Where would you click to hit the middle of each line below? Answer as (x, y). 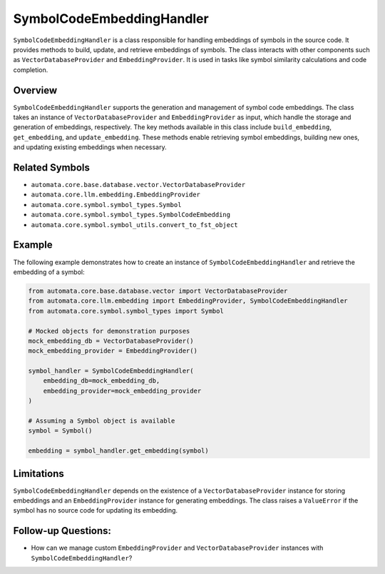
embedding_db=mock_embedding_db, (102, 381)
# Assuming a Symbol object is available (102, 421)
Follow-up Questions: (62, 531)
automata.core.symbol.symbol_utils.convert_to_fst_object (134, 225)
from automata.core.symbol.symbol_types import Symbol (126, 311)
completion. (31, 70)
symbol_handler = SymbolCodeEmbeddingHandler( (111, 371)
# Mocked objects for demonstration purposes (109, 331)
